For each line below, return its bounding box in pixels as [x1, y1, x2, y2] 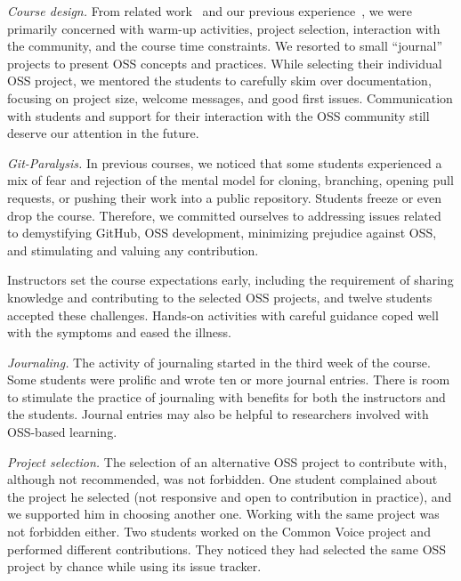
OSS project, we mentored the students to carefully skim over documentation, [7, 71, 432, 90]
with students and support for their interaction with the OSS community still [7, 106, 430, 125]
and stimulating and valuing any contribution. [7, 240, 259, 259]
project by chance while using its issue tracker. [7, 557, 262, 576]
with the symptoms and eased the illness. [7, 323, 231, 342]
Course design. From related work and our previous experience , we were [7, 2, 412, 20]
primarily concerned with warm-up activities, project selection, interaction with [7, 19, 441, 37]
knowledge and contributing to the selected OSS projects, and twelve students [7, 287, 433, 306]
